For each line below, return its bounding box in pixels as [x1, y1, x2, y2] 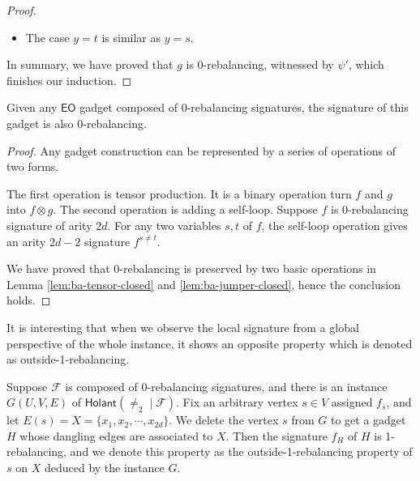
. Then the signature [225, 427, 328, 444]
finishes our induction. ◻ [6, 71, 132, 88]
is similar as [101, 28, 161, 45]
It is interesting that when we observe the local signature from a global [6, 318, 359, 335]
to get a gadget [330, 411, 406, 428]
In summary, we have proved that [6, 56, 174, 73]
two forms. [6, 158, 59, 175]
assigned [331, 394, 373, 411]
